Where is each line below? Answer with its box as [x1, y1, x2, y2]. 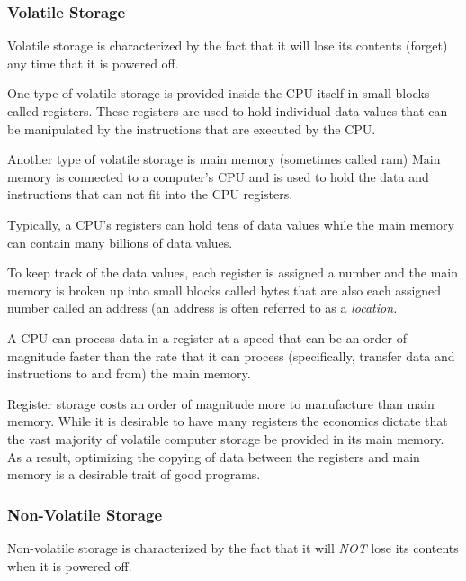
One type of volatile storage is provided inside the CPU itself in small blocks [7, 84, 430, 103]
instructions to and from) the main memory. [7, 364, 251, 383]
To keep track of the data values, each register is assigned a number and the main [7, 263, 458, 282]
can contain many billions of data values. [7, 232, 233, 251]
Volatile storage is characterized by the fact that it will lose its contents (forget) [7, 36, 448, 55]
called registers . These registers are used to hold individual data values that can [7, 102, 448, 120]
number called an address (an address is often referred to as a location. [7, 298, 398, 317]
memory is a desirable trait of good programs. [7, 465, 261, 484]
